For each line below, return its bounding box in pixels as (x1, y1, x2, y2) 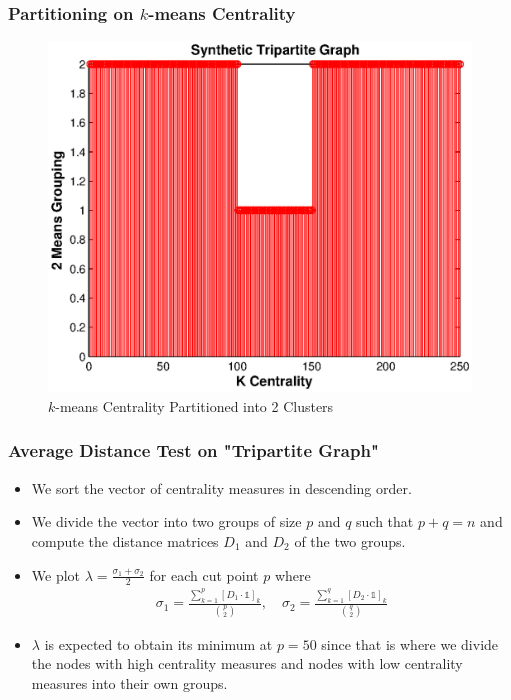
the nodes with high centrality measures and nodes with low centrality (31, 653, 463, 674)
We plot (31, 564, 81, 585)
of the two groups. (294, 530, 406, 551)
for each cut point (149, 564, 259, 585)
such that (356, 511, 414, 532)
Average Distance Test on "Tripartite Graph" (8, 438, 379, 463)
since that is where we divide (321, 633, 499, 654)
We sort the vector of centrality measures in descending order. (31, 477, 412, 498)
